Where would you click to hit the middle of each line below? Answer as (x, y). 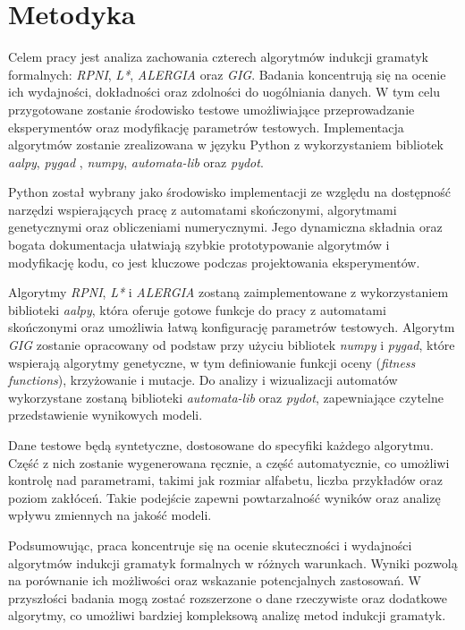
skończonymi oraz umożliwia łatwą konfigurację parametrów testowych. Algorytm (232, 327)
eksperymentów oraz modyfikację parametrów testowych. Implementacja (206, 127)
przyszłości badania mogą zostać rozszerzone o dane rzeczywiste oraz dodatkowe (228, 597)
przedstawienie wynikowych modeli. (106, 415)
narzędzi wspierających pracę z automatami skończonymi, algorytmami (203, 209)
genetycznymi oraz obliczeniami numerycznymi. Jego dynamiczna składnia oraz (225, 227)
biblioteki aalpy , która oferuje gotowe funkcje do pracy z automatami (197, 309)
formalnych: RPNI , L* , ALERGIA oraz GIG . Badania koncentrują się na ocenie (227, 74)
